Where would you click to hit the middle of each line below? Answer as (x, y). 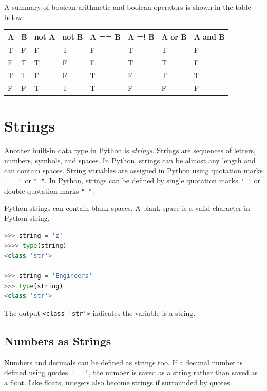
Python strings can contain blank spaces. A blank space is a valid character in (127, 208)
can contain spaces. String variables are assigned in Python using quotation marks (133, 170)
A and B (209, 36)
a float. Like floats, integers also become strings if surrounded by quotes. (118, 382)
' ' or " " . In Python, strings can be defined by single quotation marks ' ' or (132, 181)
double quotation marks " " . (49, 190)
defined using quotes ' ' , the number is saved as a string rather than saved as (131, 372)
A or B (174, 36)
